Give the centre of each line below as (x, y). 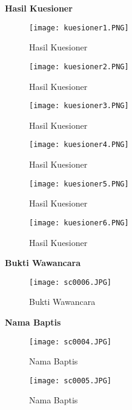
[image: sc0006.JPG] (71, 282)
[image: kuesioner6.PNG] (79, 223)
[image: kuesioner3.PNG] (79, 106)
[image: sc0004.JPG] (71, 342)
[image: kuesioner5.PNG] (79, 184)
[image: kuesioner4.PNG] (79, 145)
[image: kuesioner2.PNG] (79, 67)
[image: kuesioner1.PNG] (79, 28)
